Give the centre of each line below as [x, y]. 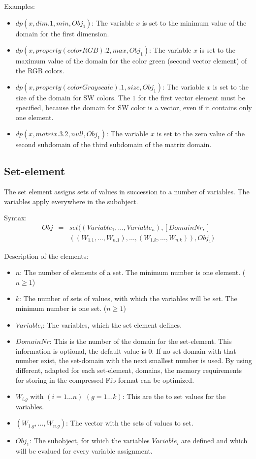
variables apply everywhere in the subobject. [71, 201]
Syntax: [16, 218]
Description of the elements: [46, 256]
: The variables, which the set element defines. [112, 324]
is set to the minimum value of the [194, 22]
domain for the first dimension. [62, 33]
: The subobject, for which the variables [89, 441]
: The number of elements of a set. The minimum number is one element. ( [133, 272]
